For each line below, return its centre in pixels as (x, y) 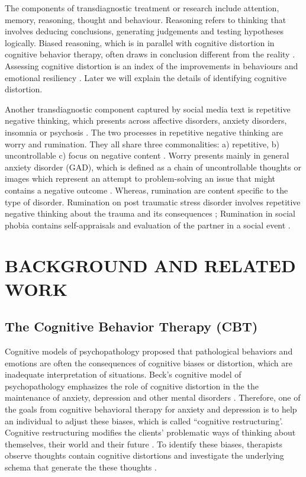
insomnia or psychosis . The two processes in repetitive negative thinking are (144, 132)
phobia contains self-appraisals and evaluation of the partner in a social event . (148, 225)
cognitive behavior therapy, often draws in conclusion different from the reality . (150, 54)
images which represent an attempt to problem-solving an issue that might (140, 178)
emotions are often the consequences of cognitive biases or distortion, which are (149, 362)
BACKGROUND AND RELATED (150, 265)
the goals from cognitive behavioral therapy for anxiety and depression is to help (151, 409)
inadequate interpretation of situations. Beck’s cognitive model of (123, 374)
